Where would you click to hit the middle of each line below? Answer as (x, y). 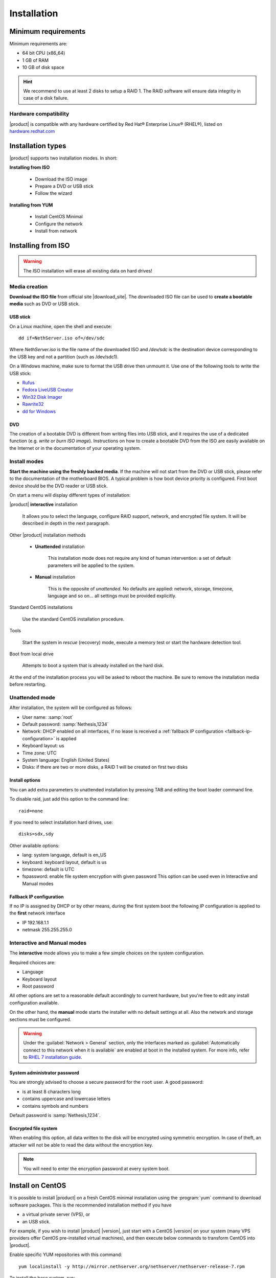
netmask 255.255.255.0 (47, 930)
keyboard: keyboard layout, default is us (64, 862)
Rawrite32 (33, 404)
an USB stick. (36, 1221)
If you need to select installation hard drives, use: (61, 822)
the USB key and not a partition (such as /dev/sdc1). (64, 357)
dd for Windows (39, 411)
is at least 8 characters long (52, 1091)
